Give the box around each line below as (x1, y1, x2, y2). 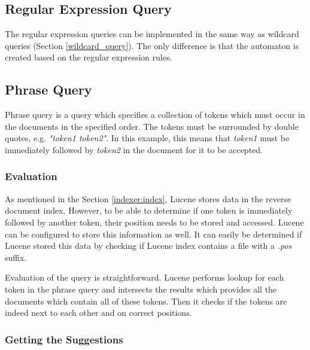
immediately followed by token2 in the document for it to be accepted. (5, 143, 263, 156)
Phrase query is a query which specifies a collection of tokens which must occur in (5, 108, 305, 121)
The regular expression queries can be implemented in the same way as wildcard (5, 28, 299, 40)
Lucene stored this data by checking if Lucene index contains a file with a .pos (5, 239, 292, 252)
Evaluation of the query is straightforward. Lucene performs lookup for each (5, 271, 284, 284)
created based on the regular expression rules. (5, 51, 172, 63)
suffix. (5, 251, 27, 263)
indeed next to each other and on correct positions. (5, 306, 192, 319)
